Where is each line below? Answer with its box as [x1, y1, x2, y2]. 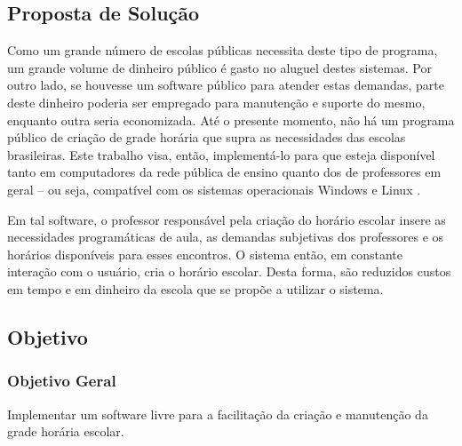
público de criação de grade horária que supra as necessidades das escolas [7, 128, 406, 147]
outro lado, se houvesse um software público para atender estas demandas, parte [7, 76, 444, 94]
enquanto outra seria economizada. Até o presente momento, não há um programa [7, 110, 455, 129]
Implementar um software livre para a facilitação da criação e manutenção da [7, 404, 428, 423]
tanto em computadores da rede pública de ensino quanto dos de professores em [7, 163, 442, 181]
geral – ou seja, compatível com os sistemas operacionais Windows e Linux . [7, 179, 421, 198]
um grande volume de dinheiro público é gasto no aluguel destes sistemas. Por [7, 58, 432, 76]
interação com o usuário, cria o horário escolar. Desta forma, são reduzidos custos [7, 262, 451, 281]
